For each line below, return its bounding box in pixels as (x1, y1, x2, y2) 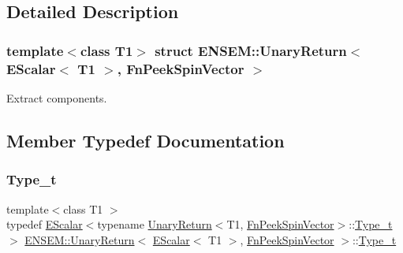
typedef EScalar (6, 216, 83, 233)
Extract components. (6, 89, 107, 106)
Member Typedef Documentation (6, 128, 285, 152)
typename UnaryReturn (97, 216, 212, 233)
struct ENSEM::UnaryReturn (155, 40, 347, 60)
